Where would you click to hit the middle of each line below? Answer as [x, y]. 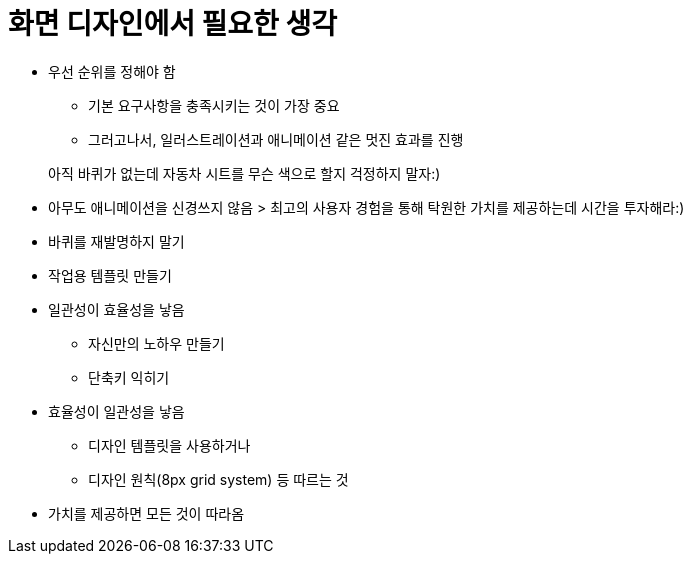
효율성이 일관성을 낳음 [116, 411]
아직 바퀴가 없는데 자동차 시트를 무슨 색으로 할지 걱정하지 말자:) [244, 173]
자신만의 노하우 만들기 [156, 343]
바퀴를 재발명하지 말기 [116, 241]
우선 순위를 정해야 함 [112, 71]
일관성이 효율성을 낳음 [116, 309]
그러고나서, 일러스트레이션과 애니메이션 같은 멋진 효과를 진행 [276, 139]
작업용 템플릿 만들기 [110, 275]
